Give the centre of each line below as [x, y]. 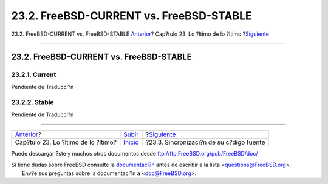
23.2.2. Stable [32, 102]
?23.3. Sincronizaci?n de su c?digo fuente [206, 142]
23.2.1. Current [34, 74]
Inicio [131, 142]
